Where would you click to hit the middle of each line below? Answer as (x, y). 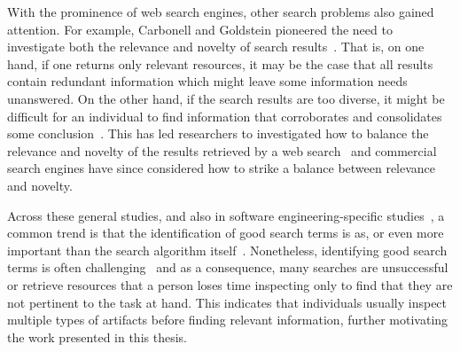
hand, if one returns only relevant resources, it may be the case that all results (220, 63)
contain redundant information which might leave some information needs (207, 81)
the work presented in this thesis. (97, 336)
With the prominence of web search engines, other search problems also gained (221, 12)
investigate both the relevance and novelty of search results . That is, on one (216, 47)
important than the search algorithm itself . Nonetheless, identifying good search (227, 250)
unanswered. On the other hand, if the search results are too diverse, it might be (226, 98)
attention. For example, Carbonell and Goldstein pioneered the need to (200, 29)
